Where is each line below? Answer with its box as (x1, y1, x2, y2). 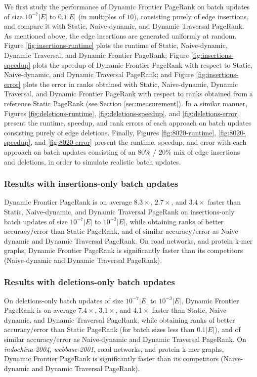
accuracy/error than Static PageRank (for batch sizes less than (4, 324, 195, 335)
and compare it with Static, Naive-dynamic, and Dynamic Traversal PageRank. (4, 21, 245, 31)
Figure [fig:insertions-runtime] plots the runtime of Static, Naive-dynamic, (4, 40, 228, 50)
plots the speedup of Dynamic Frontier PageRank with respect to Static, (33, 59, 253, 70)
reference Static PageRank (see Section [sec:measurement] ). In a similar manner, (4, 98, 248, 108)
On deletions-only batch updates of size (4, 295, 124, 305)
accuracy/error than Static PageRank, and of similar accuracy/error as (4, 226, 219, 236)
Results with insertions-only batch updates (4, 177, 178, 190)
